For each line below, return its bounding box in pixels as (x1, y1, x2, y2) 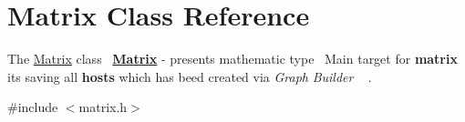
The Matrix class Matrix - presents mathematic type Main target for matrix (7, 49, 458, 68)
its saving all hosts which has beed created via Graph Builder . (7, 66, 372, 86)
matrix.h (78, 97, 128, 117)
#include (7, 97, 58, 117)
